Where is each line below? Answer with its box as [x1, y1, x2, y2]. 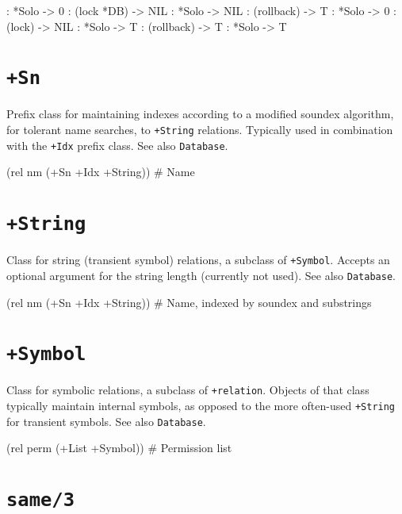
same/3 [6, 489, 75, 512]
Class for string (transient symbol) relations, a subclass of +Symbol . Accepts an [6, 251, 390, 268]
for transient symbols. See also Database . [6, 412, 206, 429]
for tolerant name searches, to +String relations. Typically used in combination [6, 121, 393, 138]
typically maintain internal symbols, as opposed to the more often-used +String [6, 397, 396, 413]
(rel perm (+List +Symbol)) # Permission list [6, 439, 232, 456]
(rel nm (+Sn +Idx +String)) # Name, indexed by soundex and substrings [6, 293, 372, 310]
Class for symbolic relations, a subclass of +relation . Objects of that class [6, 382, 369, 398]
